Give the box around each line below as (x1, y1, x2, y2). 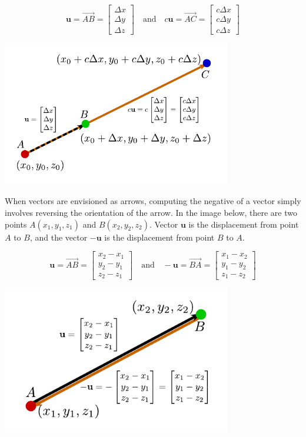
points (5, 218, 27, 230)
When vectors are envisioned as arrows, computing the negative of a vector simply (5, 195, 301, 207)
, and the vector (29, 231, 88, 243)
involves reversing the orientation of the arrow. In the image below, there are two (5, 206, 297, 219)
